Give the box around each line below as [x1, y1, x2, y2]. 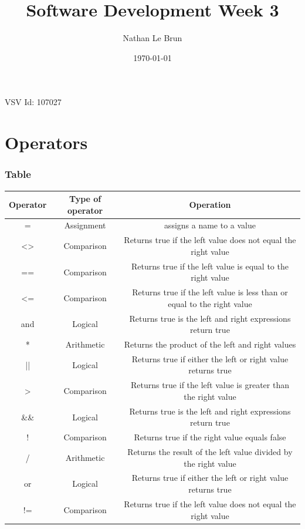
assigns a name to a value [164, 219, 256, 231]
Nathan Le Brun [123, 32, 182, 44]
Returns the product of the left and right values [124, 338, 296, 351]
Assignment [64, 219, 106, 231]
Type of [69, 193, 101, 204]
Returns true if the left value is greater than [130, 379, 289, 391]
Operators [5, 130, 88, 154]
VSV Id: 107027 [5, 96, 62, 108]
